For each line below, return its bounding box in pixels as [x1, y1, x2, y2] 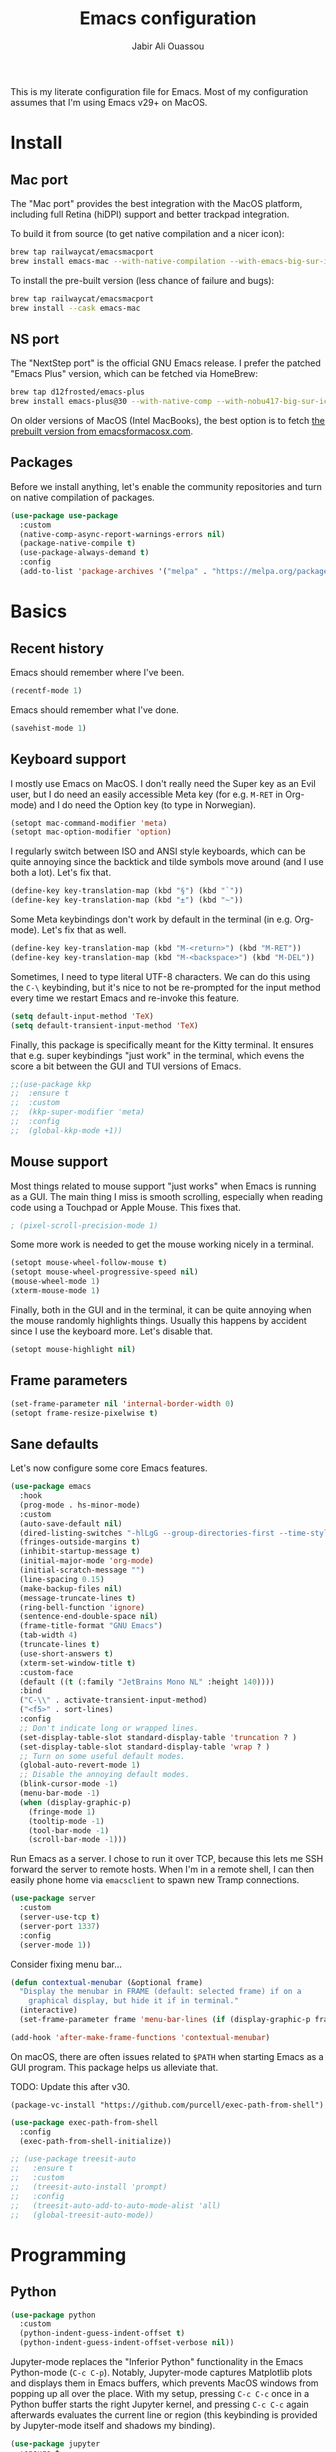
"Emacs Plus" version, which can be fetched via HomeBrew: [10, 368, 258, 380]
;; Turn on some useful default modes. [19, 1751, 186, 1761]
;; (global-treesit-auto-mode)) [10, 2210, 155, 2220]
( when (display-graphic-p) [19, 1797, 132, 1807]
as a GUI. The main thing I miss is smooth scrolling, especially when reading [10, 1190, 323, 1202]
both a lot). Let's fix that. [10, 867, 112, 879]
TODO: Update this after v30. [10, 2080, 131, 2092]
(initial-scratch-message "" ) [19, 1565, 145, 1576]
